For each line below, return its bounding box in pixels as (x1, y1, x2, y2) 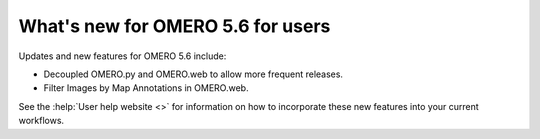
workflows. (18, 115, 65, 127)
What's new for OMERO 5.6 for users (18, 15, 331, 37)
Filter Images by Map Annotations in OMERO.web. (43, 82, 249, 94)
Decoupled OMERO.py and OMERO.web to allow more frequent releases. (43, 68, 344, 80)
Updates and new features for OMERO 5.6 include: (18, 50, 227, 62)
